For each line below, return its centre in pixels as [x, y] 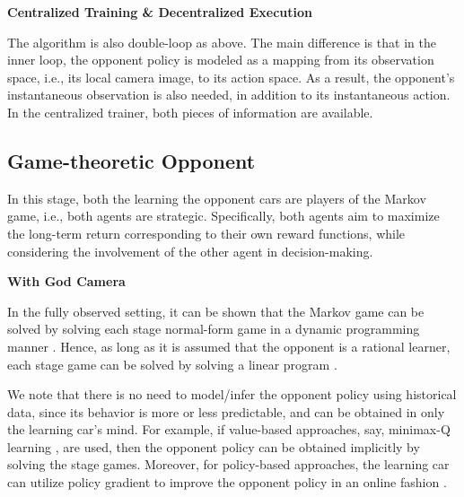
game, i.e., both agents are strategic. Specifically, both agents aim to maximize [223, 216]
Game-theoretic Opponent [131, 160]
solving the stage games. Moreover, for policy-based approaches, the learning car [228, 464]
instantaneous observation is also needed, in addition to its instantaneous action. [229, 95]
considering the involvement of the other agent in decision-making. [190, 251]
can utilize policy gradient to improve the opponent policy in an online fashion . [227, 482]
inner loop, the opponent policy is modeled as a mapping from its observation [221, 60]
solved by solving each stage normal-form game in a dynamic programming [214, 329]
